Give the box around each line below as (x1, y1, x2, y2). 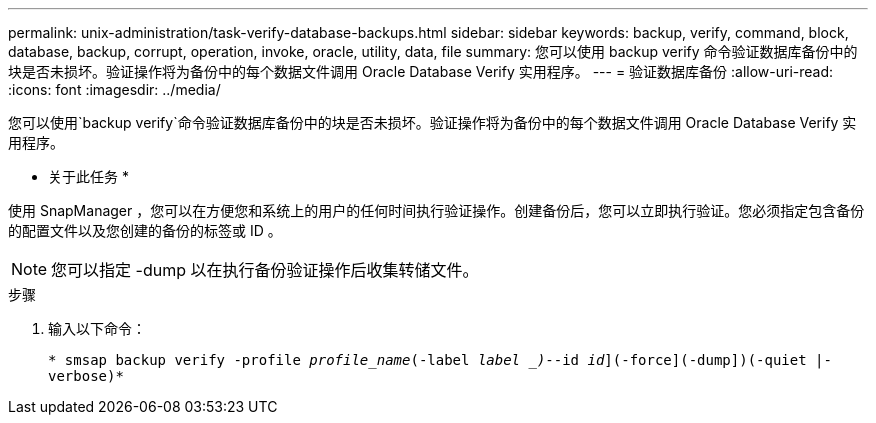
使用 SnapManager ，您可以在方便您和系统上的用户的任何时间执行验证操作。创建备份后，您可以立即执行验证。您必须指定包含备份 (8, 202, 865, 219)
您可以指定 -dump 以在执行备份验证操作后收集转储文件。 (51, 260, 479, 280)
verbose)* (48, 368, 124, 384)
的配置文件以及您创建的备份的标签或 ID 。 (8, 222, 282, 239)
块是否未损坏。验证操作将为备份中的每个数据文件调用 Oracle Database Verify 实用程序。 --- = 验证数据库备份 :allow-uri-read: (8, 63, 834, 80)
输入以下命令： (48, 320, 146, 337)
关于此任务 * (48, 168, 129, 185)
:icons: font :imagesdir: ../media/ (8, 81, 221, 98)
